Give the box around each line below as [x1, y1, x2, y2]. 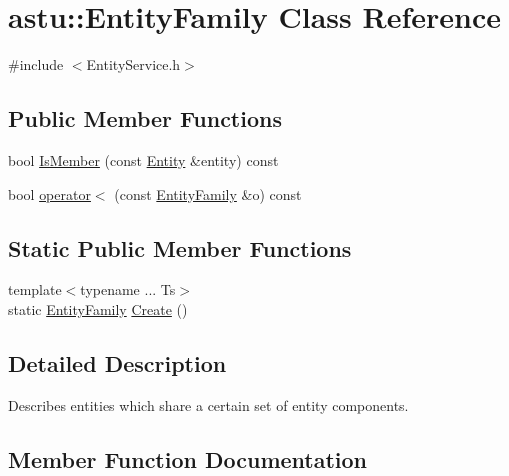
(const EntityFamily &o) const [114, 183, 302, 204]
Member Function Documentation [8, 443, 368, 474]
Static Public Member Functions [8, 232, 352, 263]
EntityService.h [86, 54, 181, 75]
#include [8, 54, 64, 75]
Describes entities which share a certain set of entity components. [8, 394, 409, 415]
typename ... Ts [80, 279, 176, 300]
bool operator [8, 183, 91, 204]
